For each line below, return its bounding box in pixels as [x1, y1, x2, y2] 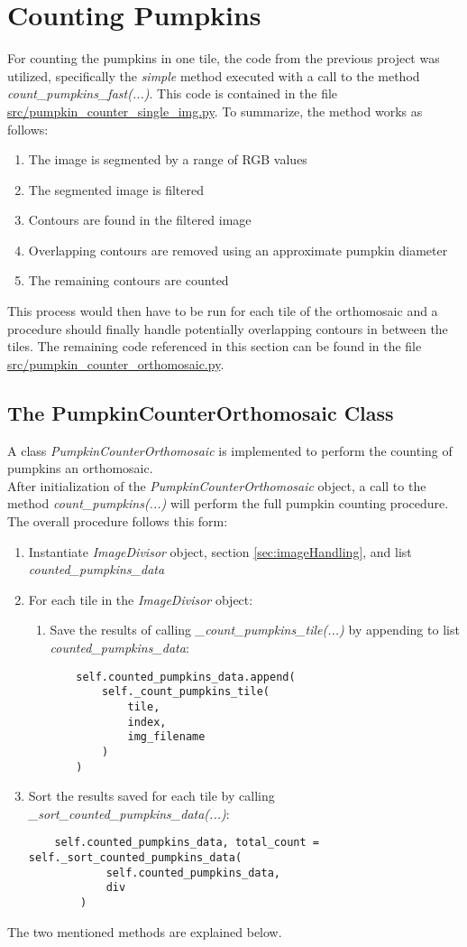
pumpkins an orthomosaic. [7, 459, 153, 478]
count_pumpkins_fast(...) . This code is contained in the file [7, 84, 338, 103]
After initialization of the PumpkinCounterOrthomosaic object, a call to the [7, 476, 426, 495]
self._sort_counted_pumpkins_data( [28, 851, 243, 865]
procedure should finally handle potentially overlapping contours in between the [7, 319, 448, 338]
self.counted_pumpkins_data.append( [76, 670, 296, 683]
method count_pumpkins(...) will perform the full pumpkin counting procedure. [7, 494, 449, 513]
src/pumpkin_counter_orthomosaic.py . [7, 354, 224, 373]
